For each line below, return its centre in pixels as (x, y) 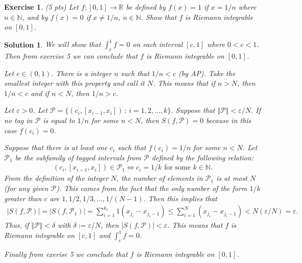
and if (40, 93)
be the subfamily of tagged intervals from (78, 157)
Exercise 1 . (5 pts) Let (41, 7)
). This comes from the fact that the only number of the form (152, 188)
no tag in (18, 120)
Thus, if (17, 225)
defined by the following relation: (203, 157)
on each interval (158, 44)
